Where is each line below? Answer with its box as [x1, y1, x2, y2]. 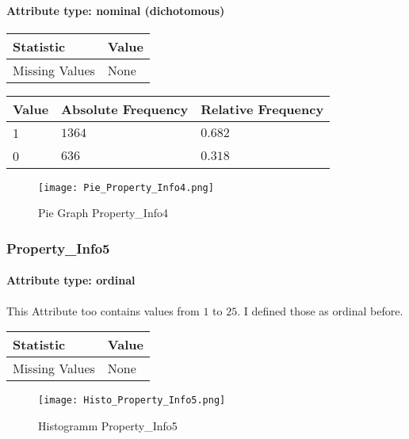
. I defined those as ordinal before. [237, 302, 403, 319]
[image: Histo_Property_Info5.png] [38, 395, 226, 407]
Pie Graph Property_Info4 [38, 204, 168, 221]
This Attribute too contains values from [6, 302, 200, 319]
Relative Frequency [201, 99, 324, 118]
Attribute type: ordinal [6, 272, 136, 288]
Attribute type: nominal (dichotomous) [6, 2, 225, 18]
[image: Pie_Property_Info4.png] [38, 181, 214, 193]
